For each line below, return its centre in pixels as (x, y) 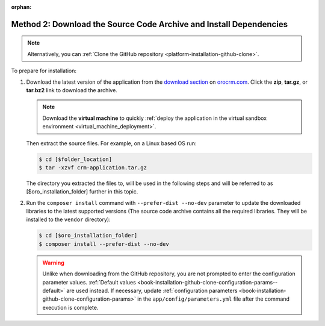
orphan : (21, 7)
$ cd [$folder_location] (76, 159)
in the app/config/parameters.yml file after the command (214, 299)
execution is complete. (70, 307)
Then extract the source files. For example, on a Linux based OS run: (111, 143)
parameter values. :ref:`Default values (89, 282)
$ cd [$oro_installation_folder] (88, 236)
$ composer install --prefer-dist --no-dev (104, 244)
